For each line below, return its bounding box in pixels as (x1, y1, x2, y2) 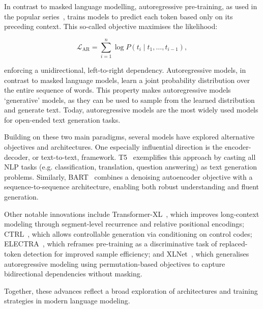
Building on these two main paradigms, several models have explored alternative (4, 131, 255, 142)
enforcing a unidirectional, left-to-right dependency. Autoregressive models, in (4, 64, 246, 75)
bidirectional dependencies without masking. (4, 268, 142, 279)
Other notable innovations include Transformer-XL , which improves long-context (4, 208, 259, 219)
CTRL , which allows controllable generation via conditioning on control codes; (4, 228, 252, 239)
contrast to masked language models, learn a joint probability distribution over (4, 74, 250, 85)
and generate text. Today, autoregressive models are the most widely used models (4, 104, 258, 115)
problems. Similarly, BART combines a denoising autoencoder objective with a (4, 171, 253, 182)
